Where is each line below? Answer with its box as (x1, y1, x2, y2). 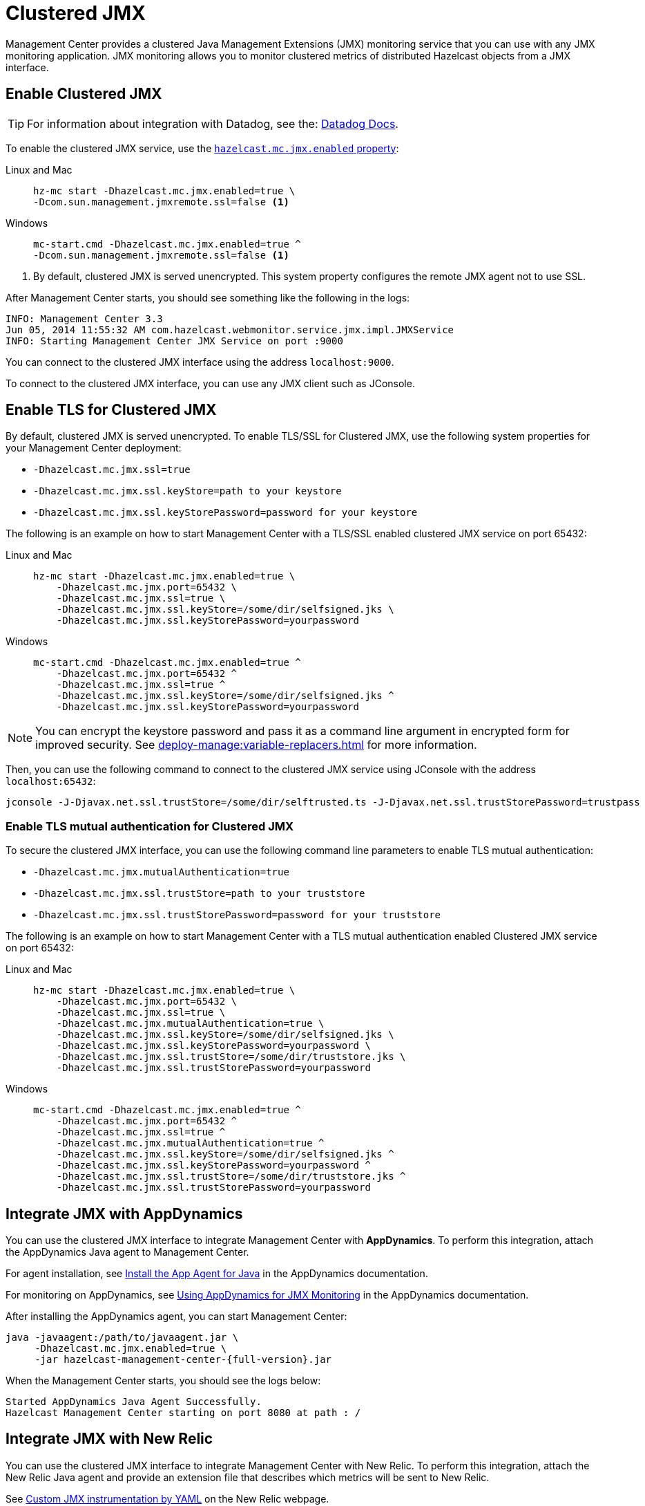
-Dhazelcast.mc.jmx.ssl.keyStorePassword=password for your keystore (33, 507, 418, 519)
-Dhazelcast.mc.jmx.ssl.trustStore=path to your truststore (33, 888, 365, 900)
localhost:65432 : (6, 775, 96, 788)
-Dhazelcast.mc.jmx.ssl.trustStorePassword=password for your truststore (33, 909, 441, 921)
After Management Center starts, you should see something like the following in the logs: (6, 291, 410, 304)
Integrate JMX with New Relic (6, 1430, 213, 1448)
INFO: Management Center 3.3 (6, 313, 163, 324)
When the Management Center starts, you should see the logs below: (6, 1375, 321, 1387)
